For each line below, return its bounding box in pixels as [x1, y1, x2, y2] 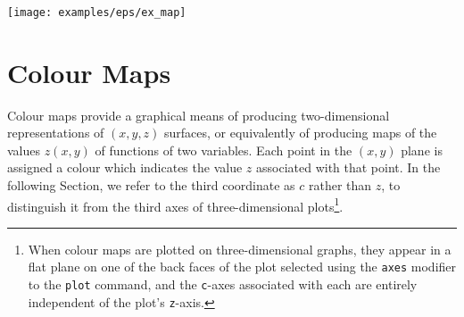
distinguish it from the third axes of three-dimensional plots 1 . [7, 194, 344, 215]
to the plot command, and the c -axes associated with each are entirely [28, 275, 418, 294]
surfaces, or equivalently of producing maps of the [164, 123, 437, 142]
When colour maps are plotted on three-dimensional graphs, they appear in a [28, 239, 452, 258]
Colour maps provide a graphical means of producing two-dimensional [7, 105, 390, 124]
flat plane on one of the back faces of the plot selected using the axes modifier [28, 257, 457, 276]
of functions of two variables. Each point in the [95, 140, 352, 159]
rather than [309, 175, 372, 194]
